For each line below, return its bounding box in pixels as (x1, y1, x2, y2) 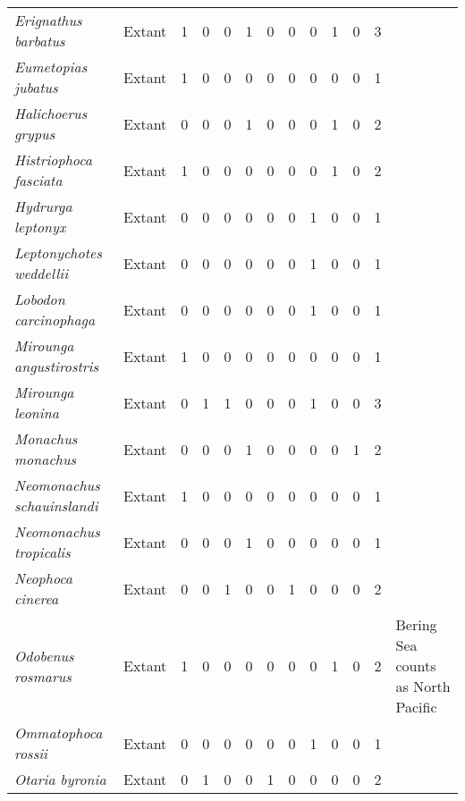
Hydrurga (14, 196, 72, 216)
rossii (14, 743, 48, 763)
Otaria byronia (14, 769, 106, 789)
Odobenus (14, 645, 74, 666)
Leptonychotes (14, 242, 102, 263)
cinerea (14, 588, 59, 609)
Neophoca (14, 568, 73, 588)
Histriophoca (14, 149, 92, 170)
